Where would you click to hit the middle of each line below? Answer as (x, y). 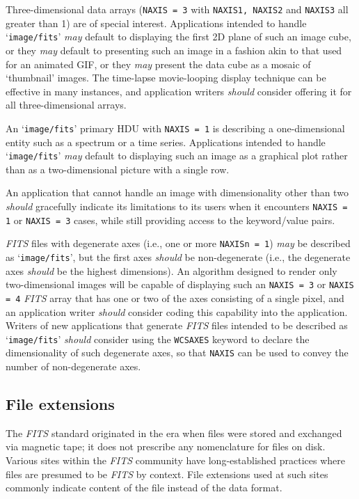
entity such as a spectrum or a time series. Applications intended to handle (166, 142)
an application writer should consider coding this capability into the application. (177, 311)
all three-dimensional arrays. (66, 105)
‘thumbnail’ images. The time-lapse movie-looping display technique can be (166, 78)
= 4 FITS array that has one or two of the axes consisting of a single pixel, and (175, 298)
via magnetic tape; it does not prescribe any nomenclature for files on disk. (166, 446)
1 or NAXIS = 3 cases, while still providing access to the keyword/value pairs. (170, 220)
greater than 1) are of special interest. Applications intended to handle (156, 23)
